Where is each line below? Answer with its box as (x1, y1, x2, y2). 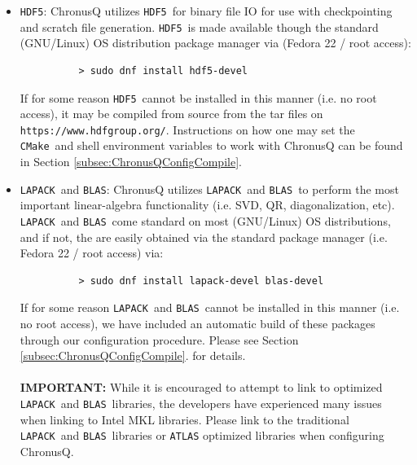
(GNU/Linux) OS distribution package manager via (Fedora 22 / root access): (20, 34, 411, 51)
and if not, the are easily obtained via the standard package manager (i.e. (20, 228, 388, 245)
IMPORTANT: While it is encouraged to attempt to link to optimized (20, 379, 383, 396)
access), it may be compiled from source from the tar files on (20, 105, 323, 122)
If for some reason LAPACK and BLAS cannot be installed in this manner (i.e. (20, 299, 400, 316)
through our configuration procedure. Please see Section (20, 331, 299, 348)
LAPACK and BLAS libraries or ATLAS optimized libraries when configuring (20, 427, 384, 444)
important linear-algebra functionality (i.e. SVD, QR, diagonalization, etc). (20, 196, 395, 213)
